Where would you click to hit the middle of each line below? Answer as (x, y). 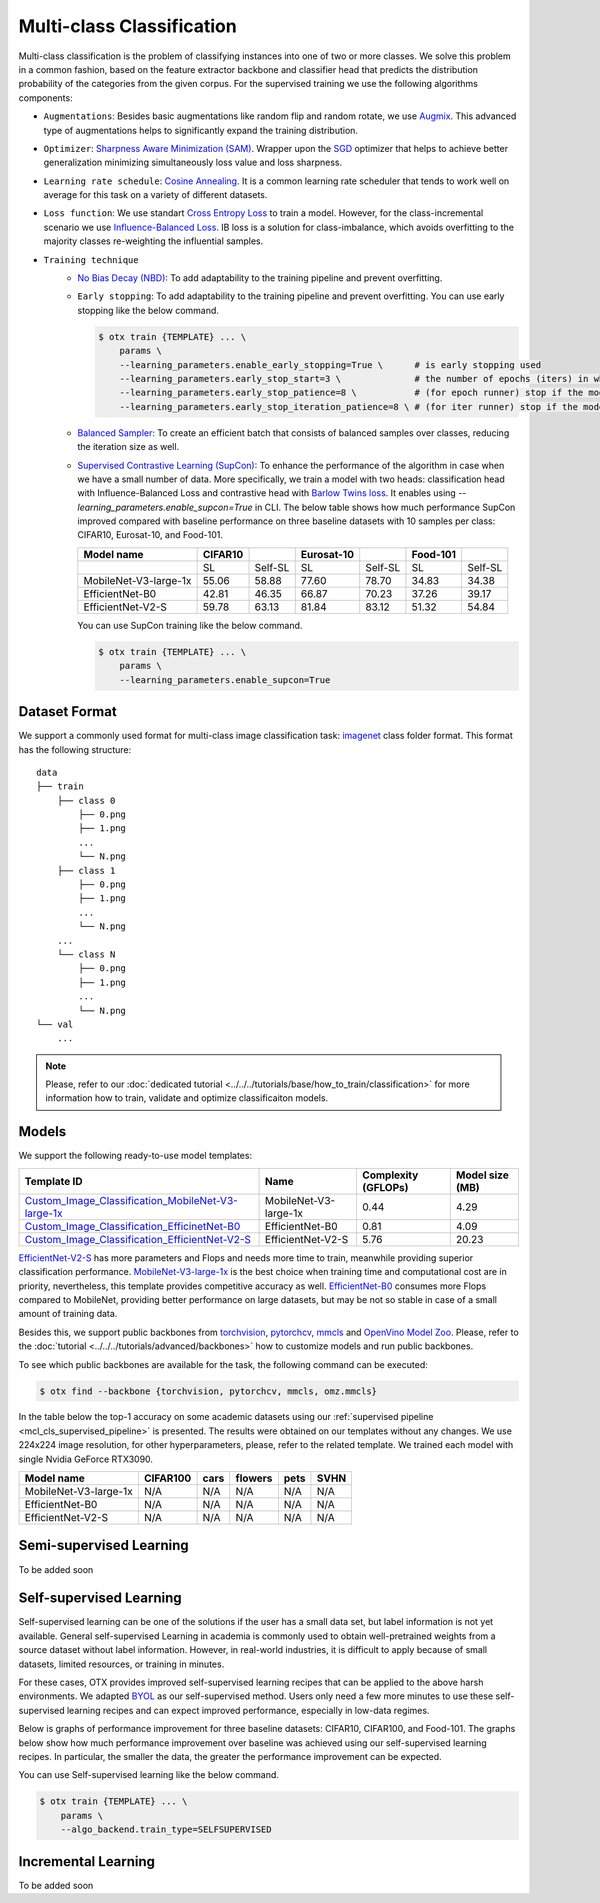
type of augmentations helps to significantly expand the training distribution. (201, 130)
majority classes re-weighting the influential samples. (153, 241)
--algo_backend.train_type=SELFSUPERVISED (166, 1829)
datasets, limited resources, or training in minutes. (121, 1664)
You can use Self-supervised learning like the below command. (149, 1775)
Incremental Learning (86, 1861)
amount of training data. (68, 1314)
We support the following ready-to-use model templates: (135, 1156)
